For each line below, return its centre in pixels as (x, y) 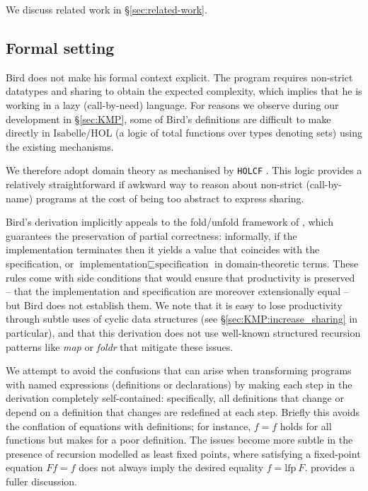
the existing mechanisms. (60, 146)
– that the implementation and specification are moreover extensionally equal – (177, 291)
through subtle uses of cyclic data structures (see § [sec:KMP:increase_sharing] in (182, 319)
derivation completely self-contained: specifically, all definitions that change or (175, 398)
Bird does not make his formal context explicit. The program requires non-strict (179, 77)
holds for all (306, 426)
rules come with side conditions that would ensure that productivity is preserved (180, 277)
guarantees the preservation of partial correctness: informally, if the (151, 235)
